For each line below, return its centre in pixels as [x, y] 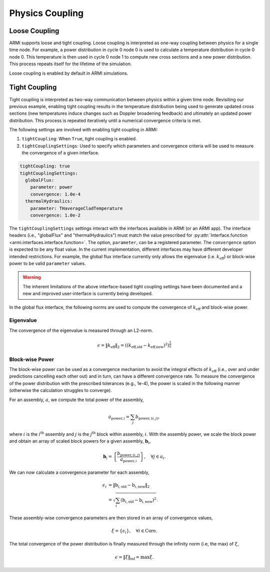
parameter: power [51, 187]
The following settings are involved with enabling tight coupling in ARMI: [83, 130]
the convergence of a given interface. [60, 153]
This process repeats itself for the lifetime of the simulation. [70, 64]
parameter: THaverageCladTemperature [76, 208]
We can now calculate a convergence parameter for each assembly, [79, 472]
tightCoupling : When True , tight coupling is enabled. [79, 139]
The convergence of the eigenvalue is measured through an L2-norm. [81, 330]
